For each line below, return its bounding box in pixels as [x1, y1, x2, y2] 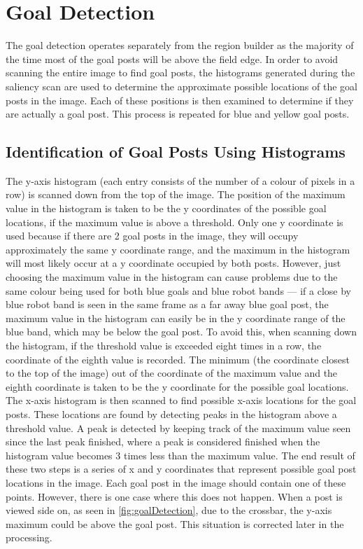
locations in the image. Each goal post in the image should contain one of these [6, 475, 346, 489]
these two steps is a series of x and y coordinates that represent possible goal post [6, 461, 357, 476]
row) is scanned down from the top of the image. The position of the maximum [6, 187, 346, 202]
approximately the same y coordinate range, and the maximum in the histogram [6, 242, 350, 256]
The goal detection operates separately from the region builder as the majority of [6, 38, 354, 53]
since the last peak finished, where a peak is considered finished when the [6, 434, 320, 449]
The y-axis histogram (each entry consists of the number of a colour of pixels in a [6, 173, 355, 188]
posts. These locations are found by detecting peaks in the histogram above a [6, 406, 337, 421]
